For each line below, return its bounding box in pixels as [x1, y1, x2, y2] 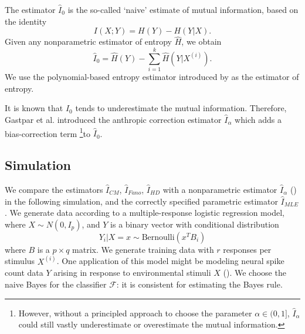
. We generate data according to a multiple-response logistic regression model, [5, 206, 284, 219]
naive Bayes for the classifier [5, 278, 107, 290]
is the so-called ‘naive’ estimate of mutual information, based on [67, 4, 299, 15]
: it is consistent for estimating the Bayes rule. [116, 278, 283, 290]
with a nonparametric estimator [162, 183, 277, 195]
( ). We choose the [223, 266, 286, 279]
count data [5, 266, 43, 279]
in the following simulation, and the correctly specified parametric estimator [5, 195, 278, 207]
